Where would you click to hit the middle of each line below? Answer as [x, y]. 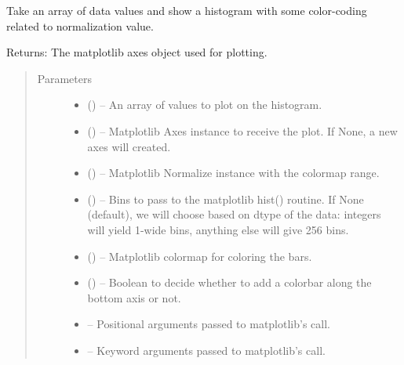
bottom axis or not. [134, 297]
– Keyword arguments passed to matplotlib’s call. [206, 350]
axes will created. [129, 146]
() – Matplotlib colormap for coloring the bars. [200, 256]
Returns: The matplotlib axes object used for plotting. [137, 52]
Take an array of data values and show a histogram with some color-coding [187, 10]
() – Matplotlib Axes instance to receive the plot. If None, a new [242, 130]
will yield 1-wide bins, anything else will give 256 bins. [218, 229]
